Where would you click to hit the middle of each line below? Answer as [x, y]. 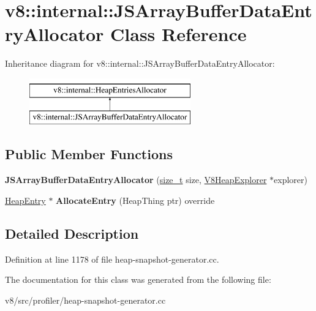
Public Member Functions [89, 154]
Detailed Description [72, 233]
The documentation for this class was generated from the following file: [138, 279]
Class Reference [179, 34]
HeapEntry [25, 200]
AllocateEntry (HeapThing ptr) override [135, 200]
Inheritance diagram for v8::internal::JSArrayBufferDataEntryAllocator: [140, 63]
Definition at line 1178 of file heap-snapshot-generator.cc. [112, 259]
